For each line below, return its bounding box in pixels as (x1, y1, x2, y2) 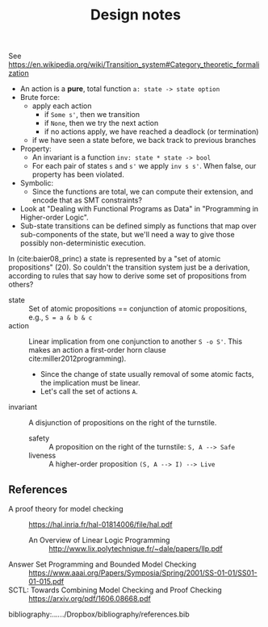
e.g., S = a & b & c (28, 312, 93, 322)
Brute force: (19, 93, 61, 102)
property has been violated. (31, 169, 125, 179)
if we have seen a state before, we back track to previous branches (31, 136, 257, 145)
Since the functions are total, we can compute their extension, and (31, 187, 253, 197)
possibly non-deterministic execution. (19, 238, 146, 248)
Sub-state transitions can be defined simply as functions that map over (19, 221, 257, 231)
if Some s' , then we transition (44, 110, 140, 119)
